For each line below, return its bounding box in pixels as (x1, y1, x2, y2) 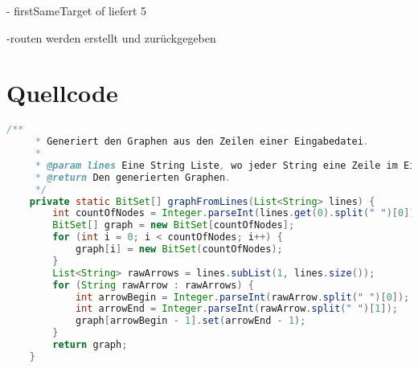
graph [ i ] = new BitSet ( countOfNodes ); (75, 243, 283, 256)
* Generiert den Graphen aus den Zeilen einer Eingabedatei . (35, 136, 370, 148)
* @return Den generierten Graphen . (35, 171, 232, 183)
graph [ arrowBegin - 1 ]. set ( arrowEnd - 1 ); (75, 315, 306, 327)
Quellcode (6, 76, 118, 109)
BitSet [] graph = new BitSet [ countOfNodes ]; (52, 219, 295, 231)
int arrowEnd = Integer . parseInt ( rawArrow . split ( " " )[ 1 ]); (75, 303, 398, 315)
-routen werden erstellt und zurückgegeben (6, 29, 216, 46)
